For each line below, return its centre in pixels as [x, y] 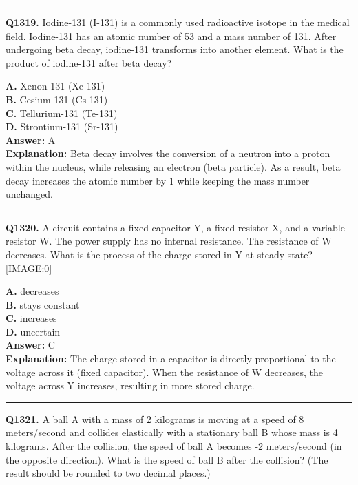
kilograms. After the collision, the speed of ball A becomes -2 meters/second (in [174, 446]
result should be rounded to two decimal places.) [108, 473]
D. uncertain [33, 331]
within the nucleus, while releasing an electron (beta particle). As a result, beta [173, 166]
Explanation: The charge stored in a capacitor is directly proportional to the [171, 359]
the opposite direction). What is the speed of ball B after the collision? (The [167, 459]
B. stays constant [43, 304]
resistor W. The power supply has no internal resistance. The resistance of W [169, 241]
